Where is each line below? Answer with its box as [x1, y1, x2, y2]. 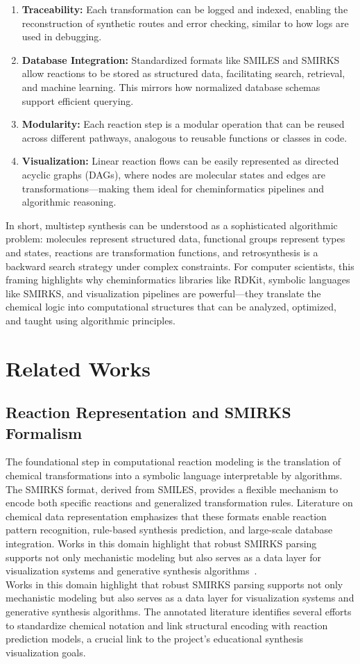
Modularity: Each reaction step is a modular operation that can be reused [22, 117, 345, 131]
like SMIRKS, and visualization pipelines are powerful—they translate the [6, 285, 321, 300]
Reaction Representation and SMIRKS [6, 401, 291, 423]
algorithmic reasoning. [22, 194, 117, 209]
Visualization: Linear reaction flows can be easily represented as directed [22, 153, 339, 168]
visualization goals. [6, 645, 86, 659]
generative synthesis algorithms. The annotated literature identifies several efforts [6, 604, 352, 618]
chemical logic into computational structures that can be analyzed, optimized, [6, 299, 337, 314]
